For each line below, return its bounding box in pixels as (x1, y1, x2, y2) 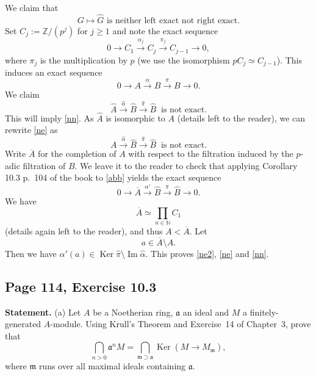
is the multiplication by (40, 53, 127, 66)
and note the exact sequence (112, 24, 218, 37)
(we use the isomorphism (137, 53, 230, 66)
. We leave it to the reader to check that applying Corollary (74, 159, 298, 172)
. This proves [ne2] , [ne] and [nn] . (145, 247, 269, 259)
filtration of (23, 159, 66, 172)
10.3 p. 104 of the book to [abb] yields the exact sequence (5, 171, 221, 184)
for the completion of (38, 147, 117, 160)
